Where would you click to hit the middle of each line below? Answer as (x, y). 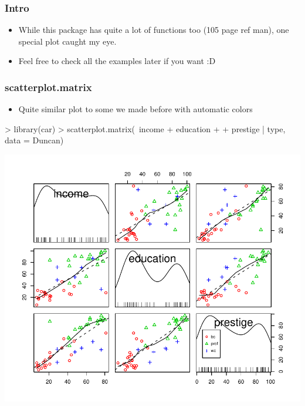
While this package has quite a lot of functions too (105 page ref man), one (154, 30)
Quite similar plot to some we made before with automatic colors (135, 109)
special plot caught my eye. (67, 41)
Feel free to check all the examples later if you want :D (117, 61)
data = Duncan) (34, 140)
